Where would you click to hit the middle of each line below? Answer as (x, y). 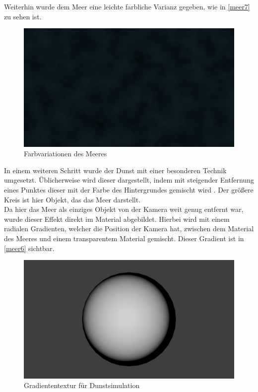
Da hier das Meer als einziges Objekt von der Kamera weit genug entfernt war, (124, 209)
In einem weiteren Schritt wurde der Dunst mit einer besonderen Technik (115, 170)
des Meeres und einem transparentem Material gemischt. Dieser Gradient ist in (124, 238)
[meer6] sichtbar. (29, 248)
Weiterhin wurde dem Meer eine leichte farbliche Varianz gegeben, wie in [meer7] (127, 6)
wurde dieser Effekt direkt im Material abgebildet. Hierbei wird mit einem (117, 219)
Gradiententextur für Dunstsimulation (82, 385)
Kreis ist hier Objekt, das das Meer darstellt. (72, 199)
